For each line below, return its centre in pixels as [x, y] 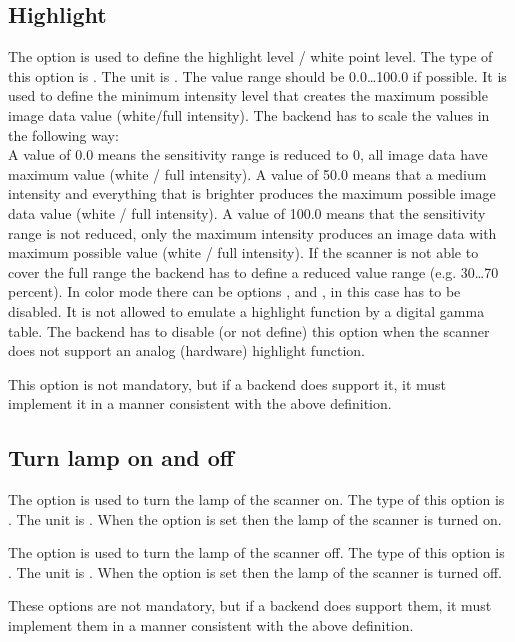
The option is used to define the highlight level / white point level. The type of [250, 56]
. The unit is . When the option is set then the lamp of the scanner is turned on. [255, 518]
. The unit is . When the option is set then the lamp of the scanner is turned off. [255, 571]
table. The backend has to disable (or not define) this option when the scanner [249, 330]
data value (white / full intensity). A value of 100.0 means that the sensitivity [247, 212]
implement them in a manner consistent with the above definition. [211, 625]
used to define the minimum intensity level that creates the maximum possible [248, 95]
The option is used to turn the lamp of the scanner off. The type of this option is [256, 552]
